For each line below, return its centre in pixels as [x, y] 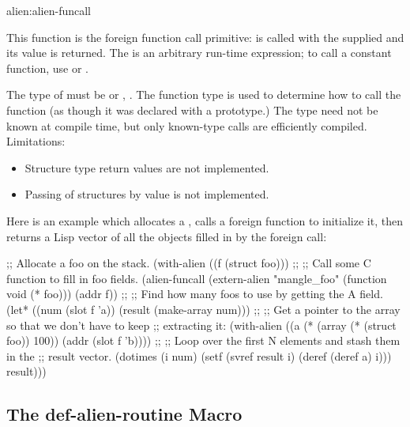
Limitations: [36, 141]
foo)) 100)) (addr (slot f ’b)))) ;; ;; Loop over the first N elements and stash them [203, 340]
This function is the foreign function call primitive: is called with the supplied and [205, 37]
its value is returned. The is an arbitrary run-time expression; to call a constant [199, 53]
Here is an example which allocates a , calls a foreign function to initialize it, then [205, 220]
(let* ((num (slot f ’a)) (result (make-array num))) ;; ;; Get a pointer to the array [203, 309]
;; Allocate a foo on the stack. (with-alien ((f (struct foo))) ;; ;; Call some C [189, 263]
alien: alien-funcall [49, 10]
